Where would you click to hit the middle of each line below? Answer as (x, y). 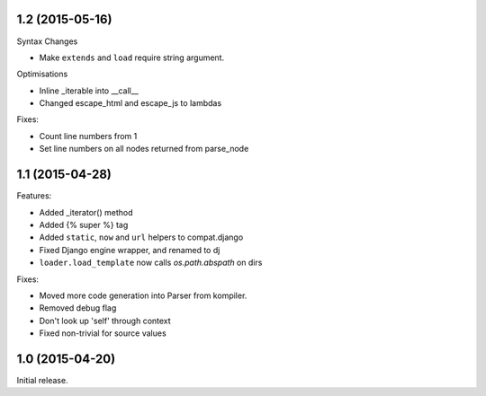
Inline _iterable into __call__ (89, 91)
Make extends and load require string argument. (132, 57)
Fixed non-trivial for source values (103, 333)
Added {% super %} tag (84, 224)
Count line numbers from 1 (88, 136)
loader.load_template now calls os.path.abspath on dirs (151, 263)
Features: (34, 196)
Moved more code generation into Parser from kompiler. (143, 295)
